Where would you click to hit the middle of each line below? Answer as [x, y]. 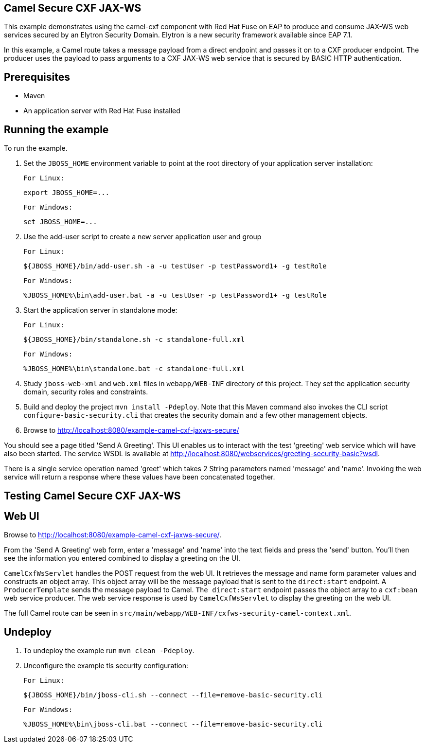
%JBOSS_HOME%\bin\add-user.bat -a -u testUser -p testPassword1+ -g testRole [175, 295]
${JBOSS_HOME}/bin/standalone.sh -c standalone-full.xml [134, 340]
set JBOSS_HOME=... [60, 222]
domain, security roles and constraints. [86, 392]
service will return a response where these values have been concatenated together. [140, 477]
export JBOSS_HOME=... [67, 193]
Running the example [56, 129]
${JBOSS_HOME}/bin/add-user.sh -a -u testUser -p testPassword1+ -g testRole [175, 266]
